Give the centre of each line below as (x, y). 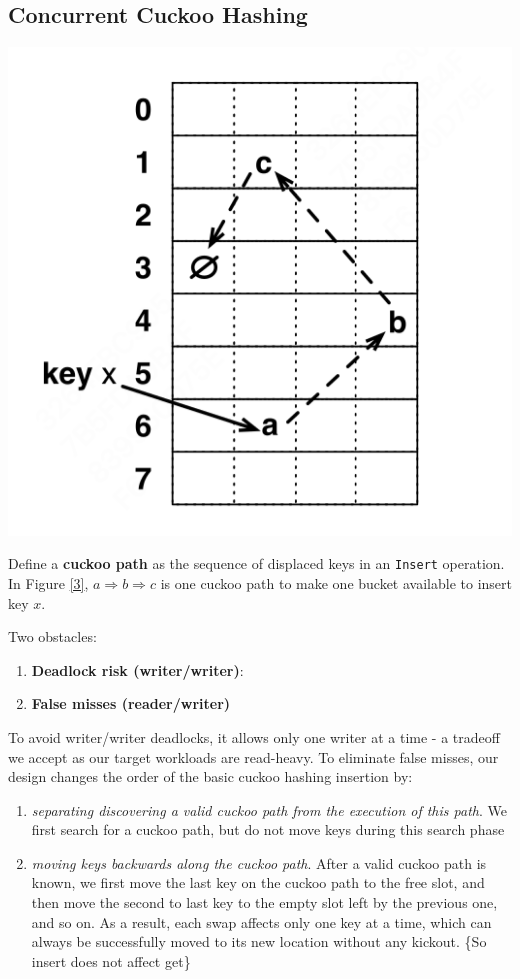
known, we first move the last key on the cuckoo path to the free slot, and (258, 882)
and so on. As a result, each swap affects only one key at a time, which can (261, 921)
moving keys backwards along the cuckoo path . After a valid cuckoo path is (259, 862)
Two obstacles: (52, 636)
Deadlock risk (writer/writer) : (137, 669)
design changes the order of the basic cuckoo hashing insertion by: (210, 776)
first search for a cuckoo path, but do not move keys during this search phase (268, 829)
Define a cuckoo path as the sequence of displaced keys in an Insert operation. (256, 563)
